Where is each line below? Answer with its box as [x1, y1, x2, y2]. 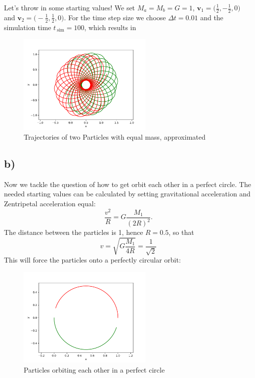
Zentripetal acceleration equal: [4, 198, 96, 209]
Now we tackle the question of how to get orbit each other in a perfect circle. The [4, 179, 251, 189]
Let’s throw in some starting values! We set [4, 2, 135, 12]
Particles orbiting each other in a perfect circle [24, 364, 165, 375]
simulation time [4, 22, 51, 32]
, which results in [84, 22, 136, 32]
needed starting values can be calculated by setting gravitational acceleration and [4, 189, 251, 199]
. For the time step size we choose [64, 12, 166, 22]
